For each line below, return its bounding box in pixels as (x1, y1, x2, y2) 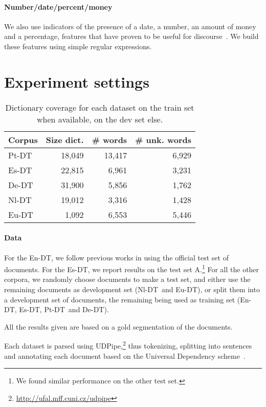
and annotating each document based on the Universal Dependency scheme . (4, 350, 246, 361)
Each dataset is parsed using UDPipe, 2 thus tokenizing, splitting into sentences (4, 339, 252, 351)
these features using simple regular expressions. (4, 40, 152, 51)
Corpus (8, 133, 38, 146)
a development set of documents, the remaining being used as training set (4, 294, 235, 304)
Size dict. (46, 133, 84, 146)
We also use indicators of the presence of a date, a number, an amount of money (4, 21, 256, 31)
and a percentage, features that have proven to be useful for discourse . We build (4, 31, 259, 42)
